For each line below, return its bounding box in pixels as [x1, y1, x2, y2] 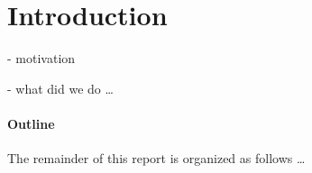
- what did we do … [7, 78, 114, 97]
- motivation [7, 49, 76, 68]
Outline [7, 114, 55, 132]
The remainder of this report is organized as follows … [7, 149, 306, 168]
